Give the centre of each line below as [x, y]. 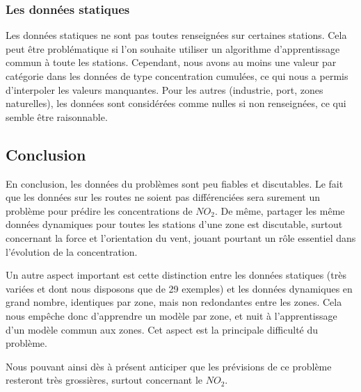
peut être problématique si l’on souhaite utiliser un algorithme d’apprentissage [173, 48]
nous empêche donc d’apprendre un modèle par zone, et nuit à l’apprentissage [171, 315]
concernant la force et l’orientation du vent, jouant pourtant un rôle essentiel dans [181, 237]
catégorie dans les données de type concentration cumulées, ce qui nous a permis [177, 76]
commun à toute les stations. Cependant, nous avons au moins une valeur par [171, 62]
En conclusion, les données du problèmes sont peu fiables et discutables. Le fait [175, 183]
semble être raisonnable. [57, 116]
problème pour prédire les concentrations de [99, 210]
